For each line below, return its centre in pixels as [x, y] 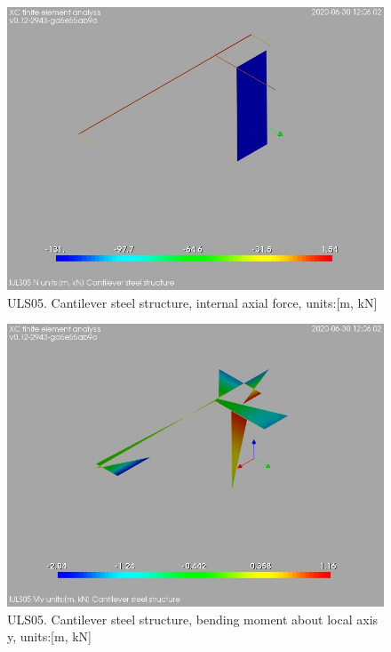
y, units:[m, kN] [49, 636]
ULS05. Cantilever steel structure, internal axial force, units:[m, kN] [192, 302]
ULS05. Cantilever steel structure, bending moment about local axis [193, 619]
